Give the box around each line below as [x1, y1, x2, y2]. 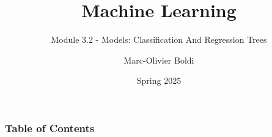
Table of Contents [5, 120, 95, 135]
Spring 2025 [136, 74, 182, 87]
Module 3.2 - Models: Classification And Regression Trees [51, 33, 267, 46]
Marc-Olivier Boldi [123, 53, 194, 66]
